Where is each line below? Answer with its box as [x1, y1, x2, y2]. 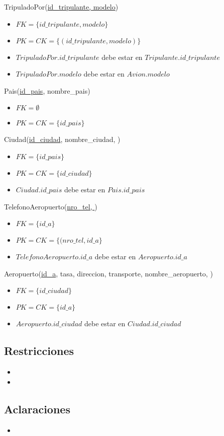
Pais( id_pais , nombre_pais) [4, 85, 90, 96]
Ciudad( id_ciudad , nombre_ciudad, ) [4, 134, 121, 144]
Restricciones [4, 343, 74, 358]
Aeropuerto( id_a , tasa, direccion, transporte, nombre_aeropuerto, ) [4, 268, 213, 278]
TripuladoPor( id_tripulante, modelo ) [4, 2, 119, 12]
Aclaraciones [4, 401, 70, 416]
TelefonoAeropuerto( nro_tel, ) [4, 201, 97, 211]
